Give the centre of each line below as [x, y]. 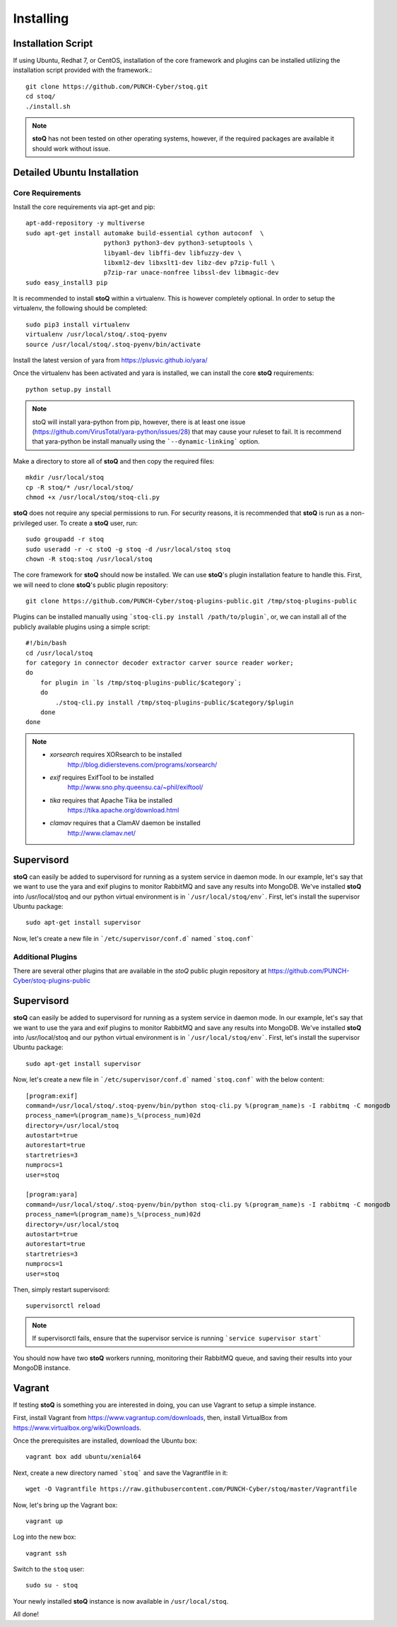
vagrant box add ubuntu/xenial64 [83, 1457]
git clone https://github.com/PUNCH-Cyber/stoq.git [117, 86]
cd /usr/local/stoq [59, 653]
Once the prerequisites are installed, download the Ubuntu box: [105, 1440]
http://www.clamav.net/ [102, 833]
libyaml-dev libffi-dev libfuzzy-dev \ [172, 253]
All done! [26, 1614]
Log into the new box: [45, 1537]
